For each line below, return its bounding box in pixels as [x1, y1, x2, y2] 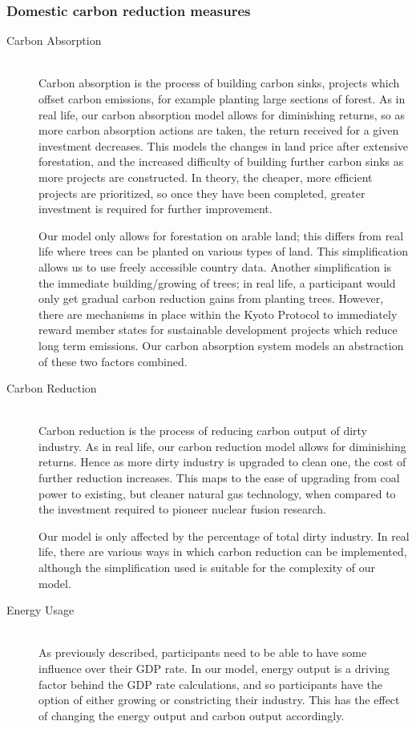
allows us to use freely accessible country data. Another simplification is [38, 258, 392, 275]
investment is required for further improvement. [38, 200, 273, 217]
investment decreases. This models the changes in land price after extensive [38, 137, 409, 154]
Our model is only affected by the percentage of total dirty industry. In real [38, 527, 410, 544]
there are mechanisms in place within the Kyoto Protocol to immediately [38, 305, 398, 322]
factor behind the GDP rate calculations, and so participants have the [38, 675, 383, 692]
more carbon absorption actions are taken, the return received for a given [38, 122, 399, 139]
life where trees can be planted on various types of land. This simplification [38, 243, 408, 260]
